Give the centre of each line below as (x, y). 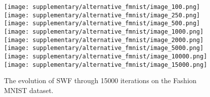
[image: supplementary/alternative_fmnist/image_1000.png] (104, 31)
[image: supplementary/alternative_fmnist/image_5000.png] (104, 48)
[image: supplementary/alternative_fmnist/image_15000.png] (106, 65)
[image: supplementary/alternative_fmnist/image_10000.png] (106, 56)
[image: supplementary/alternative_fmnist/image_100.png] (102, 7)
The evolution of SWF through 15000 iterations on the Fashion (100, 80)
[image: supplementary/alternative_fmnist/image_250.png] (102, 15)
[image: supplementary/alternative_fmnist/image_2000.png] (104, 40)
